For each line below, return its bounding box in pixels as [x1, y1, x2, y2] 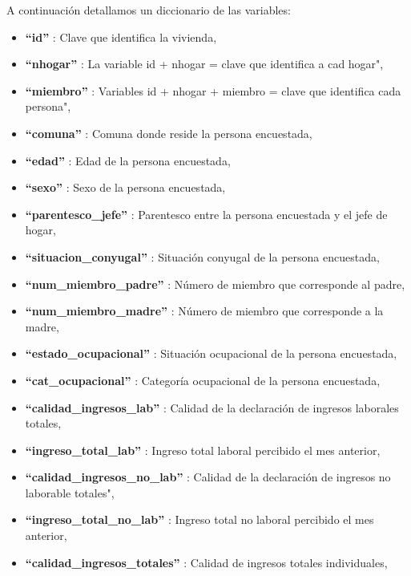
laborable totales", [25, 484, 115, 501]
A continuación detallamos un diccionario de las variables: [6, 2, 291, 18]
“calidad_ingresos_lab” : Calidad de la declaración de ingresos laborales [25, 399, 399, 416]
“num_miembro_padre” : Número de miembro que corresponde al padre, [25, 275, 405, 292]
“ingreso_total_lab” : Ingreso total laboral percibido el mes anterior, [25, 441, 381, 458]
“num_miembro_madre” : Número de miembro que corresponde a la [25, 302, 384, 319]
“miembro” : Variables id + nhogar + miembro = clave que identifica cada [25, 82, 401, 99]
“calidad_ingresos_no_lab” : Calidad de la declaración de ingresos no [25, 469, 391, 485]
